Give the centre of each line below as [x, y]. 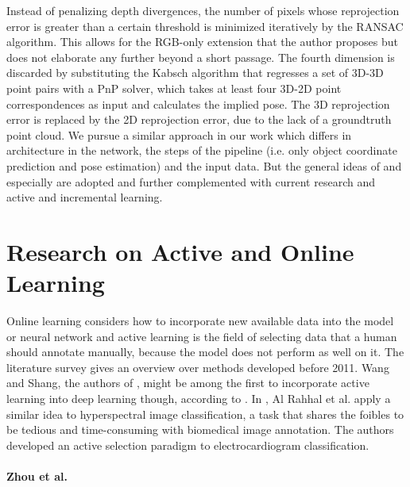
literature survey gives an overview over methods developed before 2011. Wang [198, 367]
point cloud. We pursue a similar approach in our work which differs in [179, 134]
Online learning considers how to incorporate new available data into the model [200, 321]
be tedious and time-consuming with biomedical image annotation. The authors [200, 429]
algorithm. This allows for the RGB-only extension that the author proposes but [202, 42]
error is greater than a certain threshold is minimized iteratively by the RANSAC [205, 26]
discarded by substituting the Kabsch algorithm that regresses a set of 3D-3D [195, 73]
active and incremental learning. [85, 197]
